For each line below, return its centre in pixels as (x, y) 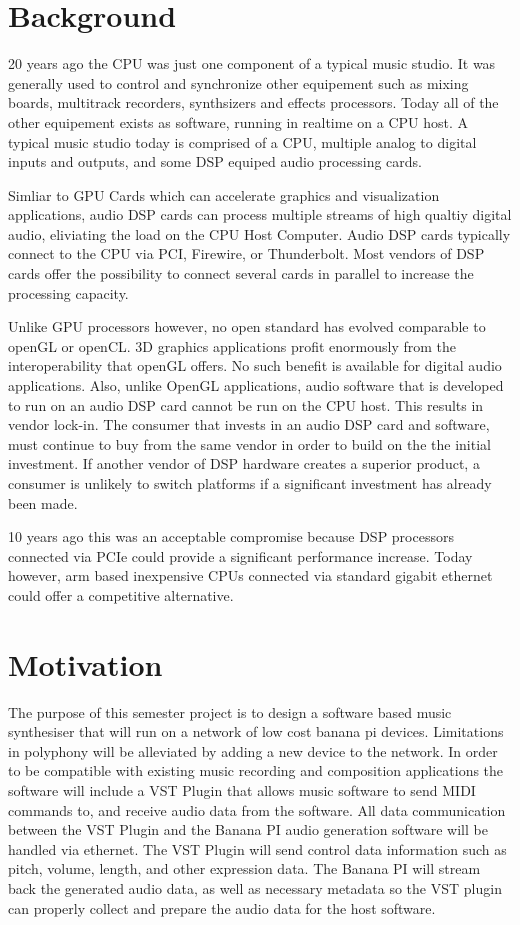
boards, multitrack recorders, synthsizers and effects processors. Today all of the (253, 102)
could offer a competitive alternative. (121, 594)
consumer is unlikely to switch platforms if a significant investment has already (250, 483)
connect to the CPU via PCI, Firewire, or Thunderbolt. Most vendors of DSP (246, 253)
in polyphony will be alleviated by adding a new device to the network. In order (253, 750)
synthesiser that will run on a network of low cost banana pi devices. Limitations (256, 731)
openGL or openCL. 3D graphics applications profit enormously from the (232, 345)
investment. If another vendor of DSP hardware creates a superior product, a (244, 463)
